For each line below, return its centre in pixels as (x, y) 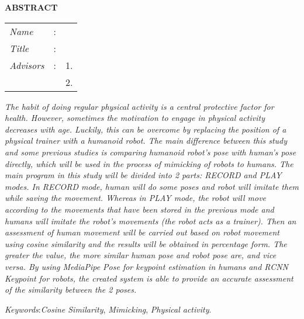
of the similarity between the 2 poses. (71, 289)
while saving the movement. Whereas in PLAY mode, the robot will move (136, 198)
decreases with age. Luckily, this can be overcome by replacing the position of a (146, 129)
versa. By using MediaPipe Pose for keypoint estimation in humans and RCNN (147, 266)
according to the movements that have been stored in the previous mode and (139, 209)
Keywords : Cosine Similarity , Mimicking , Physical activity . (108, 309)
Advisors (27, 65)
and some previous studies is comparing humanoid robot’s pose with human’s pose (151, 152)
